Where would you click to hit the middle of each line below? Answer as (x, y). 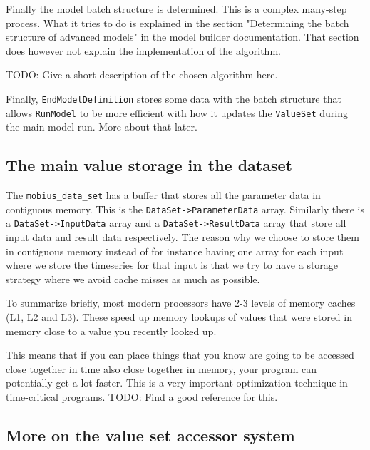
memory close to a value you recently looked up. (111, 331)
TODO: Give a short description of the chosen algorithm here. (142, 75)
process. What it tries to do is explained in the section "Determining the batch (178, 22)
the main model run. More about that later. (102, 127)
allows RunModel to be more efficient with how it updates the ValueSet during (177, 112)
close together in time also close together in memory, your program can (161, 368)
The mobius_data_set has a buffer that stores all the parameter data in (163, 195)
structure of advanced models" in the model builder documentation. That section (183, 37)
